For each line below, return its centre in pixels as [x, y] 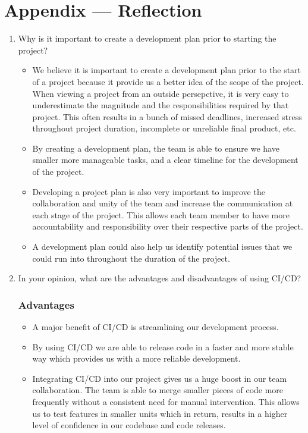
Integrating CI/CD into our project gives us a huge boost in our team [160, 378]
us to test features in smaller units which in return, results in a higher [160, 413]
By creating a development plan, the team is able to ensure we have [156, 148]
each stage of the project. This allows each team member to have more [161, 214]
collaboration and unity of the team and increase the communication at [163, 203]
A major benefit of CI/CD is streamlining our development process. [155, 327]
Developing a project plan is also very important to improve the [149, 191]
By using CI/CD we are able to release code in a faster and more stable [163, 346]
